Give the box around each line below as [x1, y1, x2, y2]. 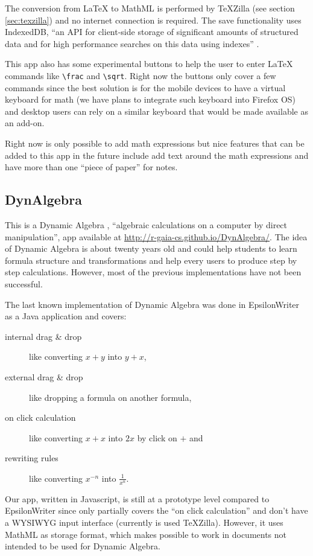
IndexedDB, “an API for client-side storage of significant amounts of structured [5, 25, 299, 38]
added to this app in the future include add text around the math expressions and [5, 149, 309, 161]
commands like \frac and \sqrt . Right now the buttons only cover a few [5, 69, 276, 81]
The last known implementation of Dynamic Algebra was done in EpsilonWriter [5, 298, 300, 310]
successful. [5, 277, 43, 290]
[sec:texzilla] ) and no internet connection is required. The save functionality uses [5, 13, 302, 26]
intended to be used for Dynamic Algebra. [5, 540, 160, 552]
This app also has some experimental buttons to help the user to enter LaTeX [5, 57, 293, 70]
